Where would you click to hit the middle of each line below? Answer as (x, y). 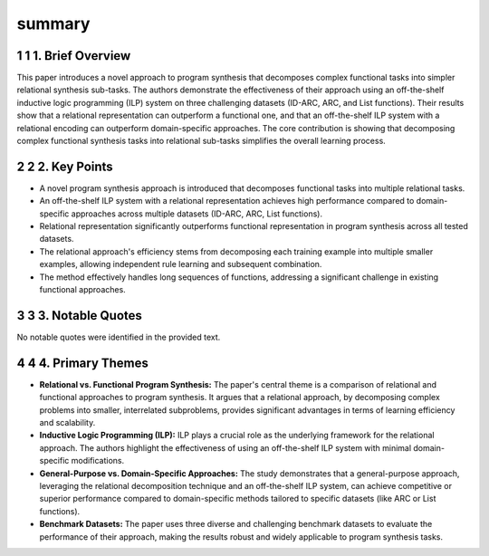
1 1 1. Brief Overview (74, 56)
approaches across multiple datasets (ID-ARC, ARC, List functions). (197, 214)
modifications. (98, 461)
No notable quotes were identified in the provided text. (119, 337)
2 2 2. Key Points (65, 166)
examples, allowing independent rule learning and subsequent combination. (181, 264)
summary (53, 24)
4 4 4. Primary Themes (83, 363)
